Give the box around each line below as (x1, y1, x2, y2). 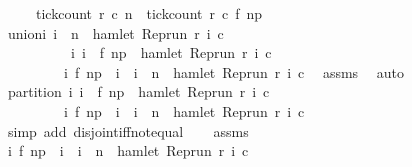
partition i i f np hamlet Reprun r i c (7, 81, 270, 102)
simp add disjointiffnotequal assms (7, 120, 249, 141)
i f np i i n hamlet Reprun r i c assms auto (63, 61, 405, 82)
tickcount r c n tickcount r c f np (35, 3, 263, 23)
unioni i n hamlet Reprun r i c (7, 22, 224, 43)
